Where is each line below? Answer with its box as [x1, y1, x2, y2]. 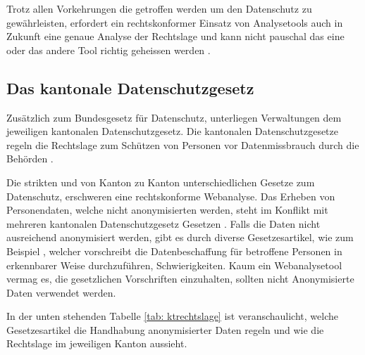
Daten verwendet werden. [6, 285, 116, 299]
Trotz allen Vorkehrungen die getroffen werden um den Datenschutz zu [6, 1, 312, 15]
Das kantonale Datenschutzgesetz [6, 77, 254, 98]
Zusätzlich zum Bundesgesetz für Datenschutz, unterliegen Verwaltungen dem [6, 110, 342, 124]
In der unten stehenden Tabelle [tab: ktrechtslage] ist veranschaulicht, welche [6, 309, 338, 323]
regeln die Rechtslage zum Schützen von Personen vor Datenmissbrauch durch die [6, 137, 359, 152]
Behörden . [6, 151, 54, 166]
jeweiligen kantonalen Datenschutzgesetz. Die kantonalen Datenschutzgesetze [6, 124, 339, 138]
